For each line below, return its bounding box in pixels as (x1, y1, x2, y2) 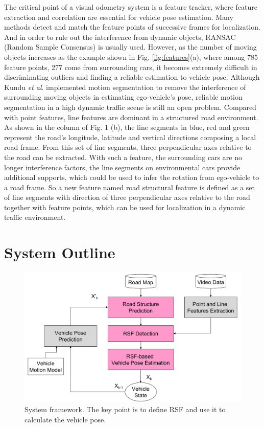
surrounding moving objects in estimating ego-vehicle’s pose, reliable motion (4, 92, 243, 102)
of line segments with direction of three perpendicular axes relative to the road (4, 192, 250, 202)
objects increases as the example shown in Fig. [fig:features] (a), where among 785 (4, 51, 258, 62)
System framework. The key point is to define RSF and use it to (25, 404, 226, 415)
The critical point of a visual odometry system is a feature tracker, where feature (4, 2, 257, 12)
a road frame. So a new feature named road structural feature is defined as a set (4, 182, 255, 192)
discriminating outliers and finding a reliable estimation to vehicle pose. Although (4, 72, 260, 82)
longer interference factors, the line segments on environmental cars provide (4, 162, 241, 172)
